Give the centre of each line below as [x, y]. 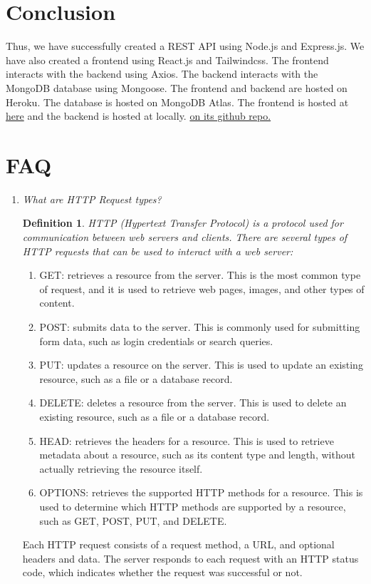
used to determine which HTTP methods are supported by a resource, [193, 506]
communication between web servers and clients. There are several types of [185, 237]
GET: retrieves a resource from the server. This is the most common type [200, 275]
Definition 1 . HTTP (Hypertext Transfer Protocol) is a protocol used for [183, 223]
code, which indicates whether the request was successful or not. [162, 572]
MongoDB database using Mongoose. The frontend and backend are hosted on [177, 87]
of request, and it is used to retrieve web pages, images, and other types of [202, 288]
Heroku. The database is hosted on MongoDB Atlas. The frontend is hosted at [177, 102]
